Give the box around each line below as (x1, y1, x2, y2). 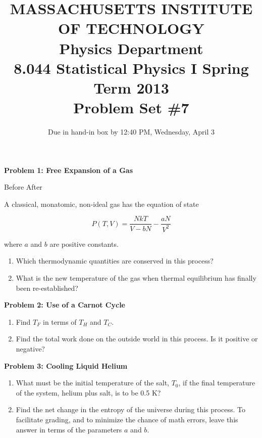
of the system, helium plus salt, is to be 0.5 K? (16, 387, 161, 398)
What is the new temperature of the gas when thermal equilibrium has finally (16, 273, 256, 283)
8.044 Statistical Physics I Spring (14, 57, 249, 78)
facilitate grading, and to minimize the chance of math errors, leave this (16, 414, 238, 424)
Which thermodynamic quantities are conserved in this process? (16, 255, 214, 266)
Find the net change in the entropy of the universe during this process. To (16, 404, 245, 415)
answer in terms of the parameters (16, 424, 122, 434)
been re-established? (16, 282, 78, 293)
